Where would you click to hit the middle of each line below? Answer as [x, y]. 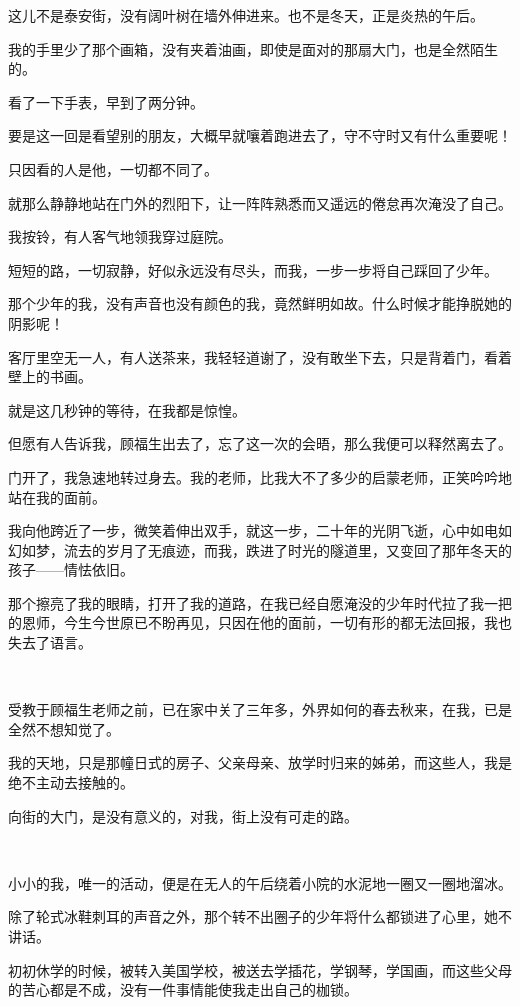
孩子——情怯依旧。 [71, 569]
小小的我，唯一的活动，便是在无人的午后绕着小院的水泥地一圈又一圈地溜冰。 [260, 882]
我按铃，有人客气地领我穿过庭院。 [120, 236]
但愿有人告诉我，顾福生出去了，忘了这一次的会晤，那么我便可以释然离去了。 [260, 443]
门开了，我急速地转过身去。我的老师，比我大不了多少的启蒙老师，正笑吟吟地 [260, 476]
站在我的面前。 [57, 496]
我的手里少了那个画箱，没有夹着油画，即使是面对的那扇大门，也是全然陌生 [253, 48]
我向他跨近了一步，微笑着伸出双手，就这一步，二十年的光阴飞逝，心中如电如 [260, 530]
